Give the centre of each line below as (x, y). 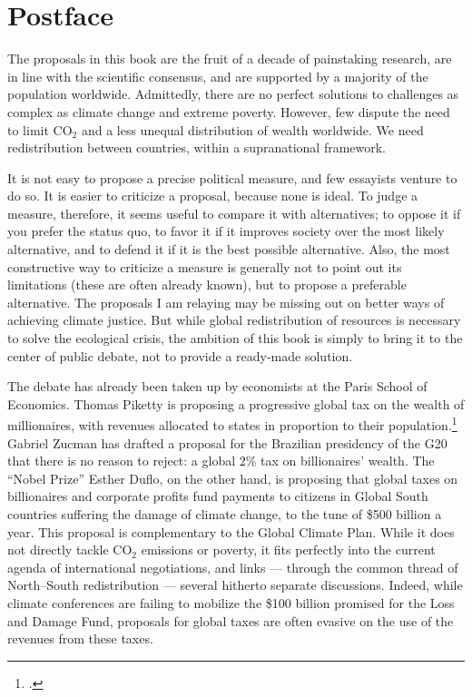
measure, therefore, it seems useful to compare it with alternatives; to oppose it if (234, 213)
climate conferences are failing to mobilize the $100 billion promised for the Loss (231, 603)
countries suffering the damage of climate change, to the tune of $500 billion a (225, 514)
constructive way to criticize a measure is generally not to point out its (205, 266)
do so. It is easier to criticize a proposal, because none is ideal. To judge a (213, 196)
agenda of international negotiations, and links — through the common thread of (233, 567)
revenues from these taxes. (80, 638)
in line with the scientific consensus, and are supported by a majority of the (218, 76)
